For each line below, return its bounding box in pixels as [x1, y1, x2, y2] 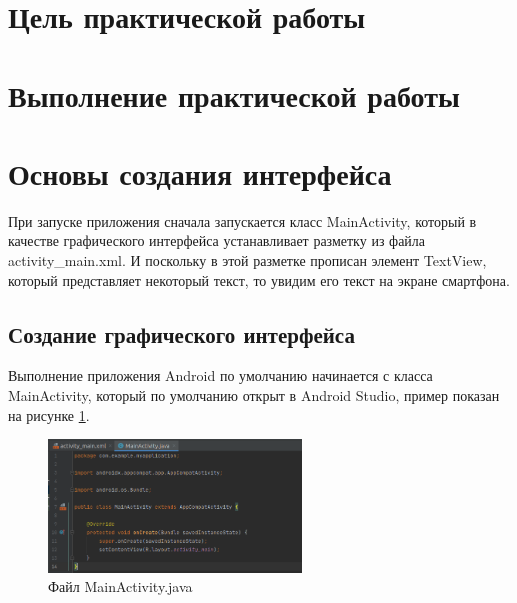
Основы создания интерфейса [8, 152, 392, 193]
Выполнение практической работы [8, 74, 460, 115]
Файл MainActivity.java [48, 576, 193, 597]
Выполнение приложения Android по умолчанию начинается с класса [8, 365, 433, 386]
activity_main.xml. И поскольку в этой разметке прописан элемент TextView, [8, 250, 487, 271]
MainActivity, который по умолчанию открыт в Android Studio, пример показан [8, 385, 500, 406]
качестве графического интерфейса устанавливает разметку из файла [8, 230, 426, 251]
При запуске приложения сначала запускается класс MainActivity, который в [8, 210, 477, 231]
